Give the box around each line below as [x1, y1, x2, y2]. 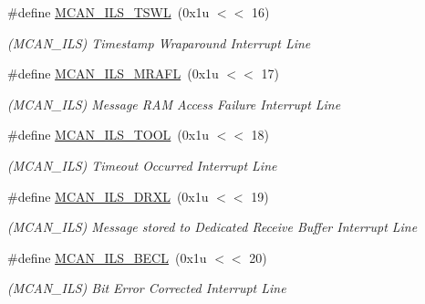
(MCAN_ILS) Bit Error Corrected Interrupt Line [7, 278, 286, 298]
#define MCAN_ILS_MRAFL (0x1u [7, 64, 219, 83]
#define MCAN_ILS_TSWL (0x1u [7, 3, 210, 21]
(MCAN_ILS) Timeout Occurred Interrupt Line [7, 155, 277, 174]
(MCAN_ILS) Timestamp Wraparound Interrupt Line [7, 33, 311, 52]
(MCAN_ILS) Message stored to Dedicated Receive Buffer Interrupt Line [7, 217, 418, 236]
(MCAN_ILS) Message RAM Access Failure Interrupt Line [7, 94, 341, 113]
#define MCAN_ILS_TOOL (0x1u [7, 125, 209, 144]
